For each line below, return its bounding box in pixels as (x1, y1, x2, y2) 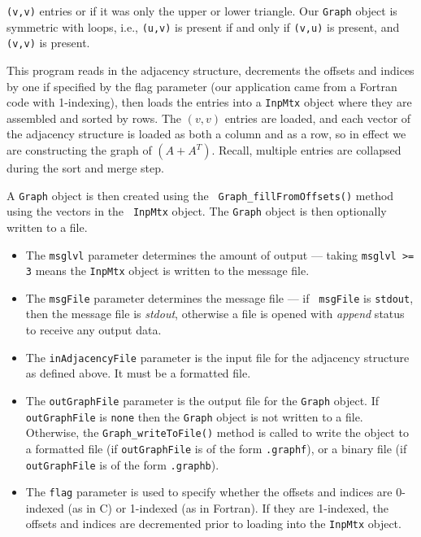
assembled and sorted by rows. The (7, 109, 182, 126)
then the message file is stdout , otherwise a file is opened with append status (25, 305, 405, 322)
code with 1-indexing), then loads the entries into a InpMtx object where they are (7, 94, 412, 111)
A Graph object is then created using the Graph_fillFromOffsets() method (7, 186, 394, 203)
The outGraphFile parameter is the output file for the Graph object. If (25, 391, 379, 408)
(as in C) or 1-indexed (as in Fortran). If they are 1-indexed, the (67, 499, 388, 516)
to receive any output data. (25, 321, 162, 338)
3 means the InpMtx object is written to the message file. (25, 262, 310, 279)
